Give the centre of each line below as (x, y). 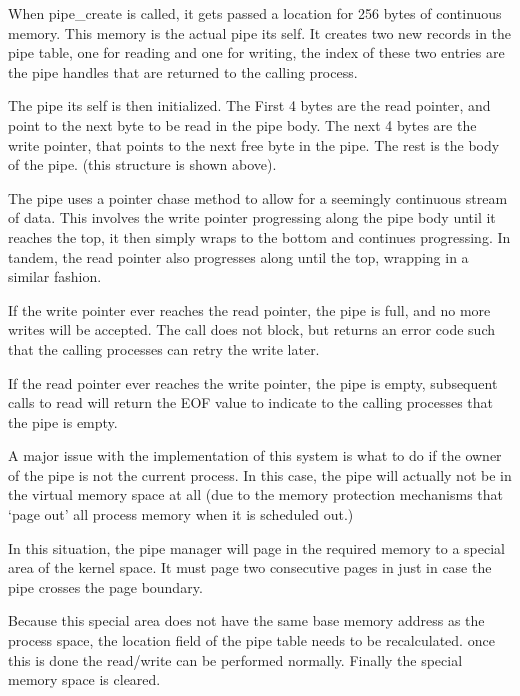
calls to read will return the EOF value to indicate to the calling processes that (251, 402)
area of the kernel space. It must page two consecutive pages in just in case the (250, 567)
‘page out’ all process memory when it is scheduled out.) (181, 514)
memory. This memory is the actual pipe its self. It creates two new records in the (260, 32)
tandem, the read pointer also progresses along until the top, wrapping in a (238, 256)
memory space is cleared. (84, 679)
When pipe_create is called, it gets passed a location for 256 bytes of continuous (255, 13)
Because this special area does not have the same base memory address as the (246, 620)
